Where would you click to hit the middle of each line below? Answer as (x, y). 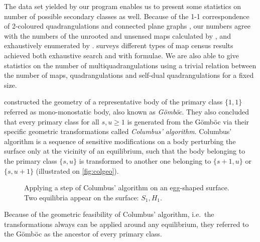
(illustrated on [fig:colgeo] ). (77, 170)
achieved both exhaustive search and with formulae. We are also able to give (121, 55)
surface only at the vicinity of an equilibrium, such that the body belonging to (125, 151)
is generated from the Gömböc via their (188, 121)
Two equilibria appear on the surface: (82, 197)
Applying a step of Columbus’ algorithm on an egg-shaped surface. (127, 188)
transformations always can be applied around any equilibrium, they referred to (126, 224)
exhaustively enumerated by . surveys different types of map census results (119, 45)
